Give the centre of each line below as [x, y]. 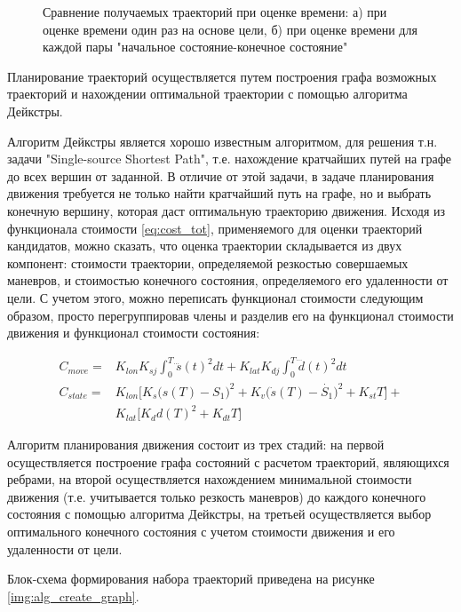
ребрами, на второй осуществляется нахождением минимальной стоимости [210, 479]
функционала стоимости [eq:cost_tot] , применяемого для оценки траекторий [215, 228]
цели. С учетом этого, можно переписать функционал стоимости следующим [215, 297]
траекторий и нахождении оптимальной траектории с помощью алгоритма [207, 94]
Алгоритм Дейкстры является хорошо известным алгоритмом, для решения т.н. [223, 141]
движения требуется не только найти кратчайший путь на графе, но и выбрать [219, 193]
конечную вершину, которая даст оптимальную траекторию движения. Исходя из [227, 210]
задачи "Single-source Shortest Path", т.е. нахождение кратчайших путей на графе [230, 159]
